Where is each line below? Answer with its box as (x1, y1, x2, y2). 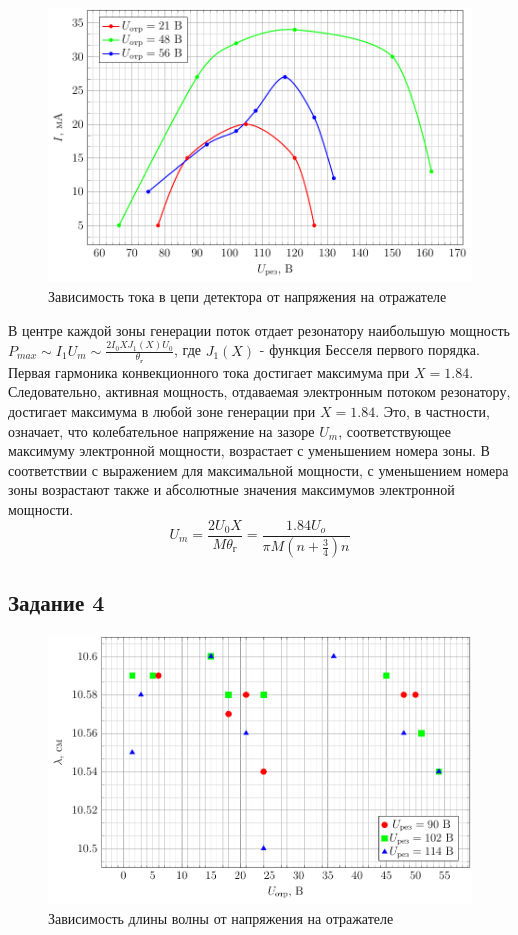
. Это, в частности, (375, 400, 490, 421)
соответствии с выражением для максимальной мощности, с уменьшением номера (8, 459, 509, 480)
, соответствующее (338, 420, 452, 441)
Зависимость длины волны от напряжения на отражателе (48, 907, 394, 928)
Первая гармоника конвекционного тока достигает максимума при (8, 361, 410, 382)
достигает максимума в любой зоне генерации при (8, 400, 316, 421)
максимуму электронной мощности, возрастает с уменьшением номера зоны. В (8, 440, 490, 461)
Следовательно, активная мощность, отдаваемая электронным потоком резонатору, (8, 381, 511, 402)
